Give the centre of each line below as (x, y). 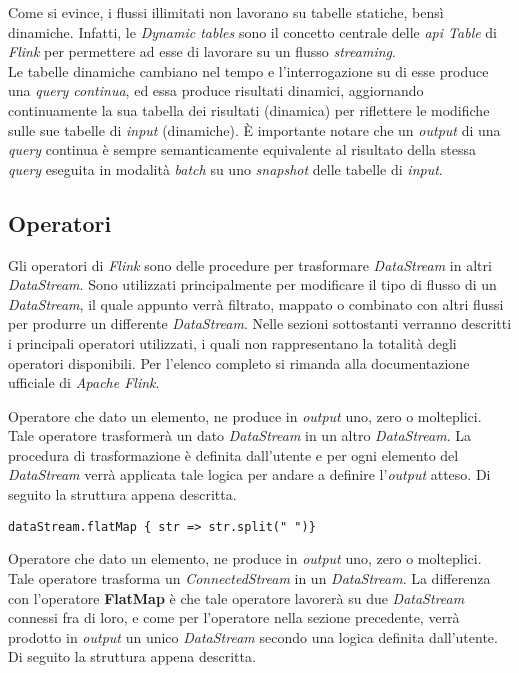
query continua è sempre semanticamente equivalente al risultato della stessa (242, 149)
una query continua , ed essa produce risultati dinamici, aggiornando (216, 90)
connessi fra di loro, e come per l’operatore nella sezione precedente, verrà (234, 617)
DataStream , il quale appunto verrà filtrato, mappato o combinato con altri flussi (256, 303)
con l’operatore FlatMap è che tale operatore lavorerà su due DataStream (236, 597)
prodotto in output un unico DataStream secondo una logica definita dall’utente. (253, 636)
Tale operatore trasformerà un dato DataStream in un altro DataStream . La (239, 435)
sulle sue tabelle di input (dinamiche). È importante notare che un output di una (254, 129)
